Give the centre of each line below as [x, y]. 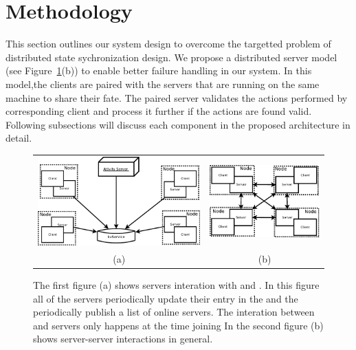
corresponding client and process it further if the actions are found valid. [159, 111]
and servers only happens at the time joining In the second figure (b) [178, 325]
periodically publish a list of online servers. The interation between [174, 312]
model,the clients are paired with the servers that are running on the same [163, 84]
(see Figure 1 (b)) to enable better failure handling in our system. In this [159, 70]
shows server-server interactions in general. [123, 339]
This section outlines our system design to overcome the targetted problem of [168, 44]
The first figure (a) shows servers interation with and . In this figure [176, 284]
